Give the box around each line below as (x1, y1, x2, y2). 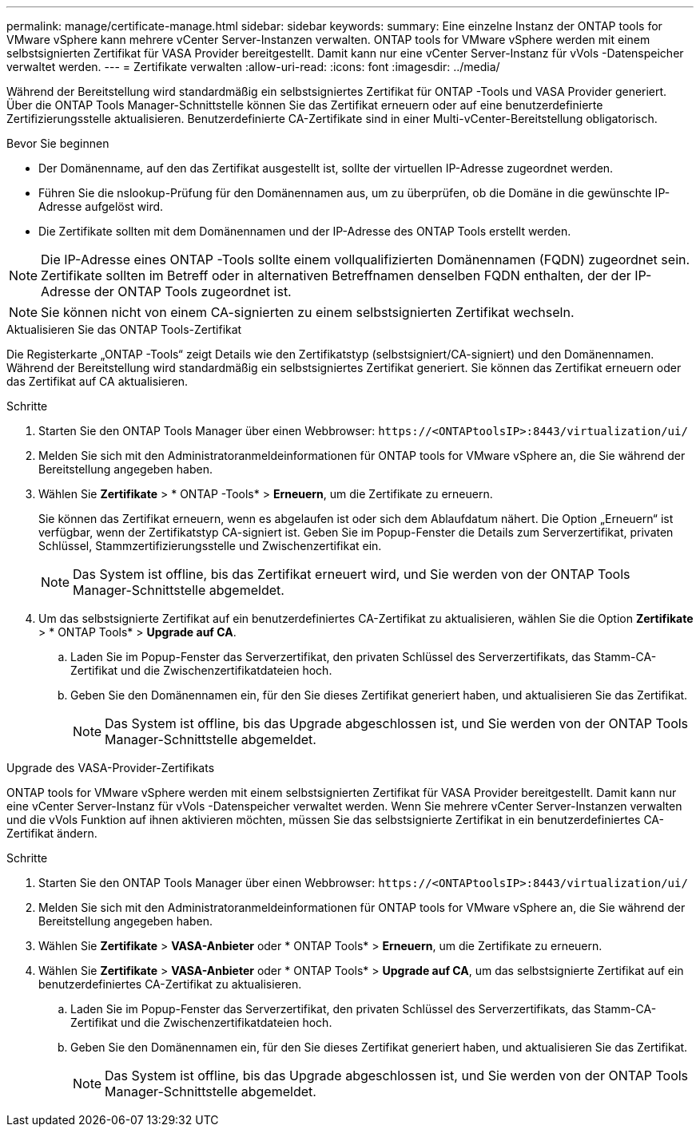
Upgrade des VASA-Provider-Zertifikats (6, 761, 215, 774)
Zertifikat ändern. (6, 826, 97, 840)
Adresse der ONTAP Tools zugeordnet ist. (41, 283, 292, 299)
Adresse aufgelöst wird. (38, 200, 164, 213)
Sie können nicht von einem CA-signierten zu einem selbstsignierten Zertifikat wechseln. (41, 304, 575, 320)
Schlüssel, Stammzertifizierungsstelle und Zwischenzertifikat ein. (38, 539, 382, 553)
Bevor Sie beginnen (6, 137, 109, 150)
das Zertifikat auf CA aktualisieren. (6, 374, 189, 388)
